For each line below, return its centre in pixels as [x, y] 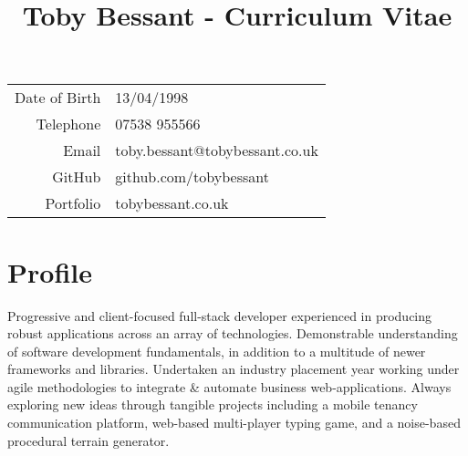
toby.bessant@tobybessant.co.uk [217, 150]
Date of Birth [58, 98]
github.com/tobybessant [192, 177]
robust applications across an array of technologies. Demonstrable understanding [233, 333]
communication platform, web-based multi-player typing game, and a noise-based [234, 423]
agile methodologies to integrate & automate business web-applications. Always [229, 386]
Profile [50, 271]
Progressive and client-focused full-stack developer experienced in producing [220, 315]
